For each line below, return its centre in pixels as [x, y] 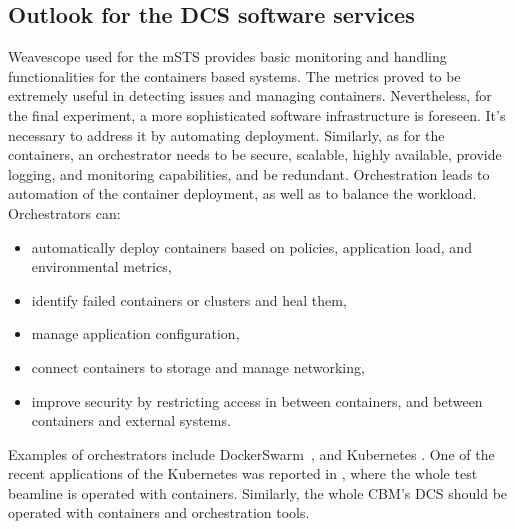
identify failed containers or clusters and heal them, [189, 299]
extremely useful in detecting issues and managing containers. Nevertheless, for [250, 95]
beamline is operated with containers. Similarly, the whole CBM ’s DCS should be [258, 492]
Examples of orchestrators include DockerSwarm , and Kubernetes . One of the [251, 453]
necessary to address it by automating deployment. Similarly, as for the [226, 134]
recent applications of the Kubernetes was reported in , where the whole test [243, 473]
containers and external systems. [131, 420]
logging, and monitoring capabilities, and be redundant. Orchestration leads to [249, 173]
